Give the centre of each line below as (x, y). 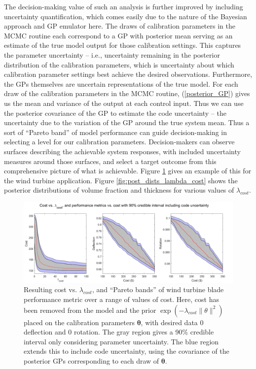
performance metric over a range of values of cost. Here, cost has (121, 299)
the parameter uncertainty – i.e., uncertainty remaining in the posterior (112, 54)
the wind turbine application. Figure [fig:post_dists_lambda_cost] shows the (121, 180)
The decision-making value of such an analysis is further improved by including (124, 6)
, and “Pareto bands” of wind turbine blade (158, 289)
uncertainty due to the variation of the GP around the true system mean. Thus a (127, 122)
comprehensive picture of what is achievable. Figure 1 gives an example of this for (128, 171)
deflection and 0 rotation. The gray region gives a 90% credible (119, 332)
